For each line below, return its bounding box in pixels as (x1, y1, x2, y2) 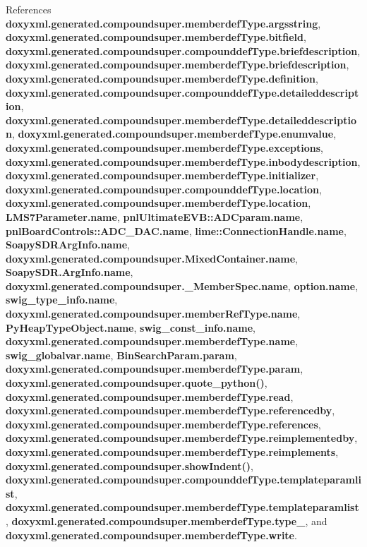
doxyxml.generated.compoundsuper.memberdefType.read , (6, 389, 294, 404)
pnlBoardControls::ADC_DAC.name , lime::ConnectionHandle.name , (6, 223, 347, 238)
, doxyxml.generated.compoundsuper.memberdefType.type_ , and (6, 513, 327, 528)
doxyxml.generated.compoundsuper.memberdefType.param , (6, 361, 303, 376)
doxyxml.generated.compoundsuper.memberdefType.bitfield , (6, 30, 306, 44)
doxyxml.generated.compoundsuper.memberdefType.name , (6, 334, 299, 349)
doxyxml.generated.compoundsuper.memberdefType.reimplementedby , (6, 431, 358, 445)
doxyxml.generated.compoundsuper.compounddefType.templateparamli (6, 472, 361, 487)
